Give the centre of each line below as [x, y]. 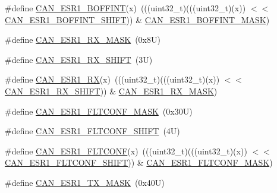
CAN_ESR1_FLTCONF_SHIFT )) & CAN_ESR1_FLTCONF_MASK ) [139, 162]
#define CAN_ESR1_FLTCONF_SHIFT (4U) [92, 131]
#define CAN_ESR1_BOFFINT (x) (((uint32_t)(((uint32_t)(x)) [125, 8]
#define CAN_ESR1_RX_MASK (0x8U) [83, 39]
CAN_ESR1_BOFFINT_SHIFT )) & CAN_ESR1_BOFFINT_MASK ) [137, 19]
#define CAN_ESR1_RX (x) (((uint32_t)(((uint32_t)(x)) [112, 79]
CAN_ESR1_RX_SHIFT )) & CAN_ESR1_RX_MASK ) [111, 91]
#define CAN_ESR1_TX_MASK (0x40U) [85, 182]
